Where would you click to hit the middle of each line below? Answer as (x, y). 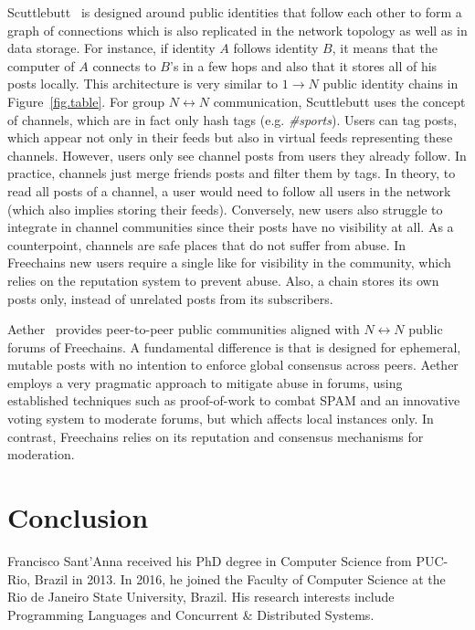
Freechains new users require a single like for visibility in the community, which (229, 262)
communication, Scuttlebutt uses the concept (339, 101)
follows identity (276, 48)
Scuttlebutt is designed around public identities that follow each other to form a (235, 12)
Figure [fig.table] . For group (86, 101)
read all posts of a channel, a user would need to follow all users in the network (229, 190)
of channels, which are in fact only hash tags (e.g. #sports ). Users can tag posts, (232, 119)
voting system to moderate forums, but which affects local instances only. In (221, 419)
